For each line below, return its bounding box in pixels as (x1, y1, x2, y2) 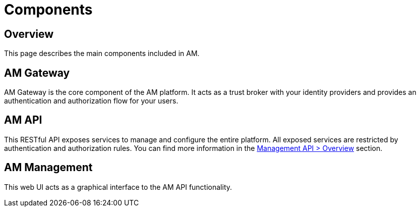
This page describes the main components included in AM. (4, 49, 200, 58)
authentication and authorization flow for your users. (4, 96, 178, 105)
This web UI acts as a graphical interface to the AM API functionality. (4, 182, 232, 191)
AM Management (4, 161, 93, 174)
